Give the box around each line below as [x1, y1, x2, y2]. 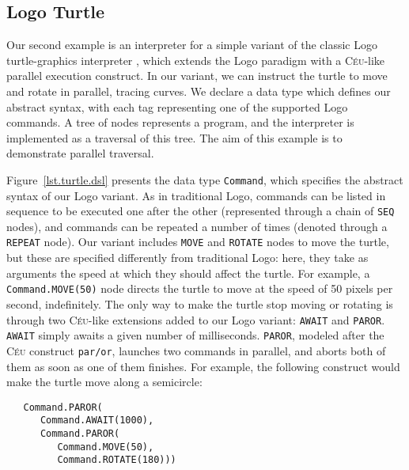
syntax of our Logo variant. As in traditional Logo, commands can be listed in [6, 187, 386, 203]
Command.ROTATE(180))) [57, 454, 176, 466]
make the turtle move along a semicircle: [6, 373, 203, 390]
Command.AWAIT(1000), [40, 415, 154, 426]
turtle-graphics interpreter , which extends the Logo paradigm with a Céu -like [6, 51, 385, 68]
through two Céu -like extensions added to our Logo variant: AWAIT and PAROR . [6, 311, 385, 328]
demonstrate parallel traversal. [6, 145, 154, 161]
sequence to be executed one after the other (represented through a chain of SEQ [6, 203, 395, 219]
